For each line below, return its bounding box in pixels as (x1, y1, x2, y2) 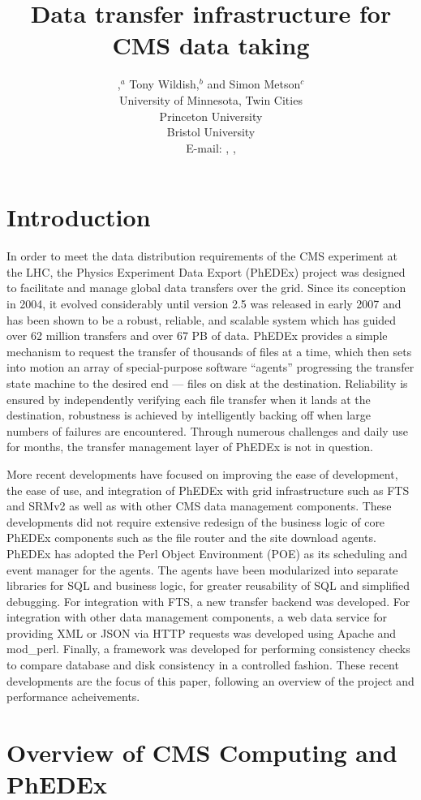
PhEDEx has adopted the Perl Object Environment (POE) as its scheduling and (6, 544, 407, 561)
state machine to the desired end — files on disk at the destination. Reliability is (6, 374, 408, 391)
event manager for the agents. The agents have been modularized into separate (6, 561, 398, 578)
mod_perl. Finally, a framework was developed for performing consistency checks (6, 640, 410, 657)
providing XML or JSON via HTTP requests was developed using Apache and (6, 624, 397, 641)
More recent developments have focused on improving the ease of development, (6, 465, 398, 482)
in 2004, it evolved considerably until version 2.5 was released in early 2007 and (6, 295, 402, 312)
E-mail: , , (186, 139, 236, 156)
